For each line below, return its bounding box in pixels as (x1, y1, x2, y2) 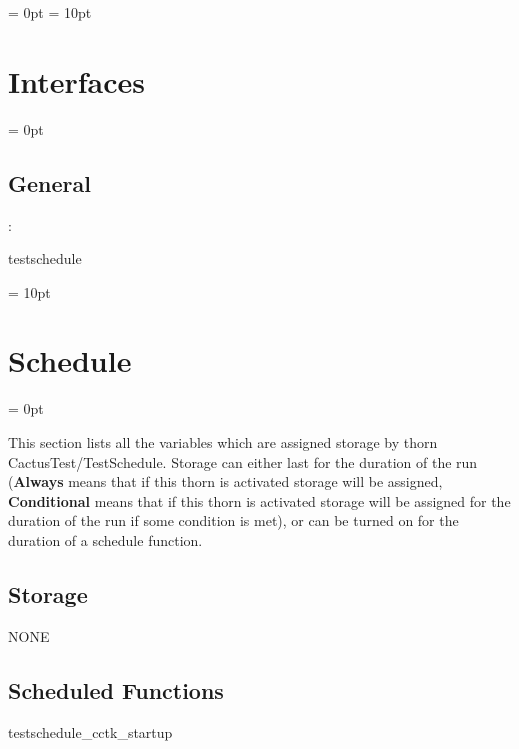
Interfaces (8, 60, 146, 101)
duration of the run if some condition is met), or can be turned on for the (8, 510, 459, 531)
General (8, 167, 91, 198)
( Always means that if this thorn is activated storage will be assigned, (8, 471, 443, 492)
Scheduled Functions (8, 674, 224, 705)
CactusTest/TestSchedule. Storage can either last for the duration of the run (8, 451, 478, 472)
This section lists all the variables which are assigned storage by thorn (8, 432, 438, 453)
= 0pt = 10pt (8, 2, 92, 22)
